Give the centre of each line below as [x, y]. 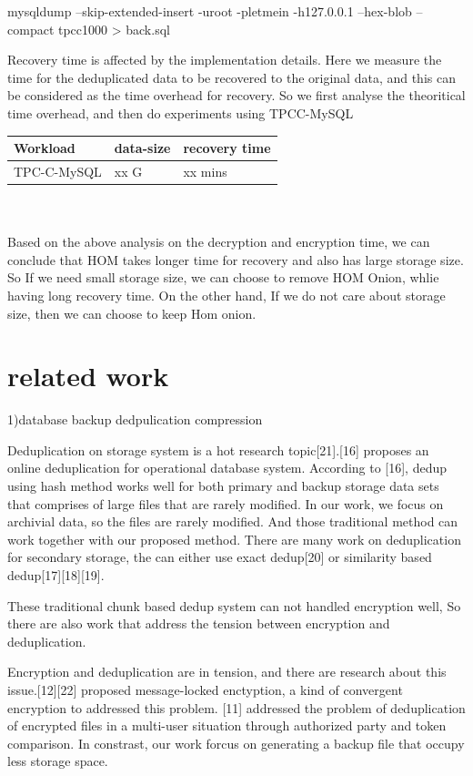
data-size [142, 148]
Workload [45, 148]
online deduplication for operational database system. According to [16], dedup [227, 468]
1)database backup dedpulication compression [135, 419]
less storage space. [58, 761]
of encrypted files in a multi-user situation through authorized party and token [227, 725]
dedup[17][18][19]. [56, 575]
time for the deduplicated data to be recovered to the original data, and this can [231, 77]
